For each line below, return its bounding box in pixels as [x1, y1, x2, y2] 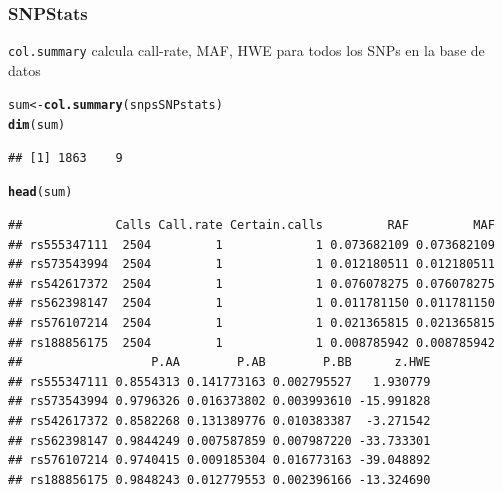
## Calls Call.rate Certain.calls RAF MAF [8, 218, 495, 233]
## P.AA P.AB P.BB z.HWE [8, 355, 431, 370]
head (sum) [8, 185, 73, 200]
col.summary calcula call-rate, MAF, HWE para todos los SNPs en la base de [8, 40, 485, 61]
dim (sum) [8, 118, 66, 133]
